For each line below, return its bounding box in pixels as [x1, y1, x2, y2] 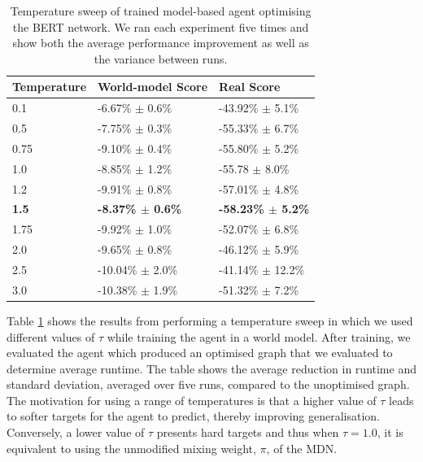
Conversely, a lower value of [7, 424, 145, 441]
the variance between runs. [94, 50, 228, 67]
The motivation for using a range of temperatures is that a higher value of [7, 391, 377, 408]
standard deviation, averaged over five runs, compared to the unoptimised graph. [7, 376, 410, 393]
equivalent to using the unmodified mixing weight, [7, 439, 256, 456]
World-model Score [98, 78, 208, 95]
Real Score [219, 78, 281, 95]
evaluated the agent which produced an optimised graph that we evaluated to [7, 344, 393, 361]
